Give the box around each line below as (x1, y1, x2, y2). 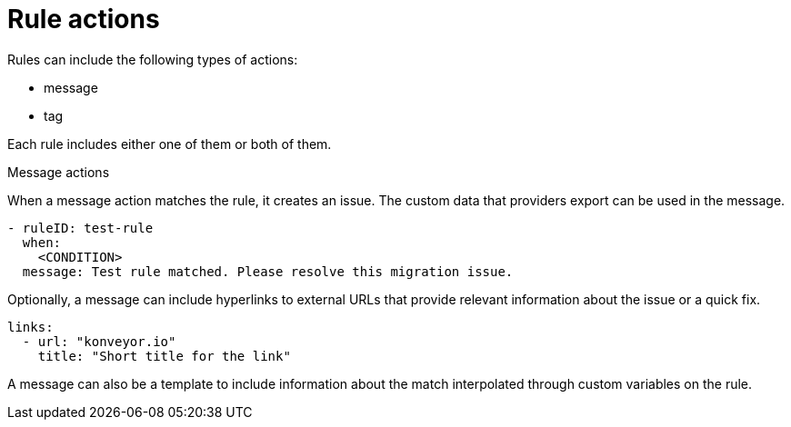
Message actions (7, 164, 110, 180)
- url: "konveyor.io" (22, 333, 176, 349)
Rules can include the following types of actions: (7, 51, 298, 67)
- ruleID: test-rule (7, 220, 154, 235)
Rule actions (7, 4, 160, 35)
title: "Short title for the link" (37, 348, 291, 363)
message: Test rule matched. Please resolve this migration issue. (22, 263, 514, 279)
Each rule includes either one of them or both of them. (7, 135, 332, 152)
